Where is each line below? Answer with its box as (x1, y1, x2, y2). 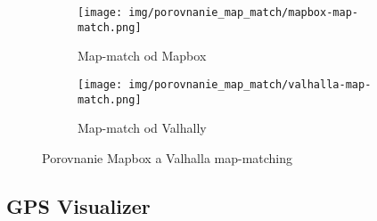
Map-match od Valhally (78, 119, 207, 137)
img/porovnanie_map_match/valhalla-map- (128, 78, 372, 91)
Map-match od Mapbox (78, 46, 207, 65)
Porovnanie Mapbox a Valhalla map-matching (42, 148, 293, 167)
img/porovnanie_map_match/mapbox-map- (128, 6, 358, 19)
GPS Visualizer (6, 192, 151, 219)
